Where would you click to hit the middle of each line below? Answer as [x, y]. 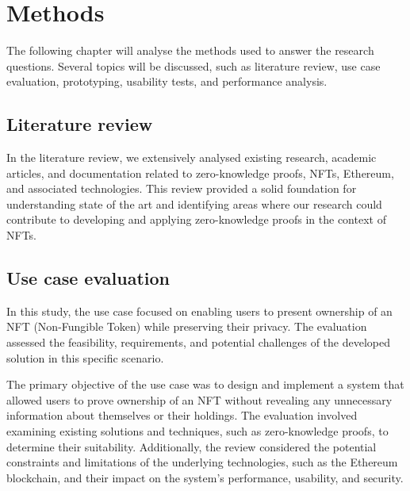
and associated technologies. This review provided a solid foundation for [182, 188]
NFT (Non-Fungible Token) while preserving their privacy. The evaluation [187, 326]
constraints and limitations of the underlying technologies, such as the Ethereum [202, 462]
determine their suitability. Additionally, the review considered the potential [192, 446]
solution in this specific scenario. [85, 357]
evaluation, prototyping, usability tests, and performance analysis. [167, 81]
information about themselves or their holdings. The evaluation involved [182, 415]
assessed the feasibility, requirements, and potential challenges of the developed [198, 342]
